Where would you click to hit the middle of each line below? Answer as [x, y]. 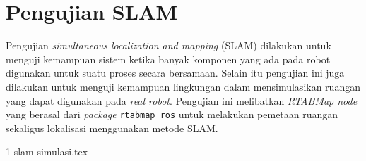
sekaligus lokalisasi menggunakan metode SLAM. [112, 128]
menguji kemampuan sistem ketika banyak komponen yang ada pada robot [168, 59]
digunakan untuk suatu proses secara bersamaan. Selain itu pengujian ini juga [175, 73]
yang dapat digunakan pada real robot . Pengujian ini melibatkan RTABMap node [182, 100]
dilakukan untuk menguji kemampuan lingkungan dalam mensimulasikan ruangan [183, 86]
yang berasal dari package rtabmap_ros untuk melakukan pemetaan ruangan [172, 114]
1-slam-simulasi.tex [47, 152]
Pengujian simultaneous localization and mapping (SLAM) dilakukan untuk [169, 45]
